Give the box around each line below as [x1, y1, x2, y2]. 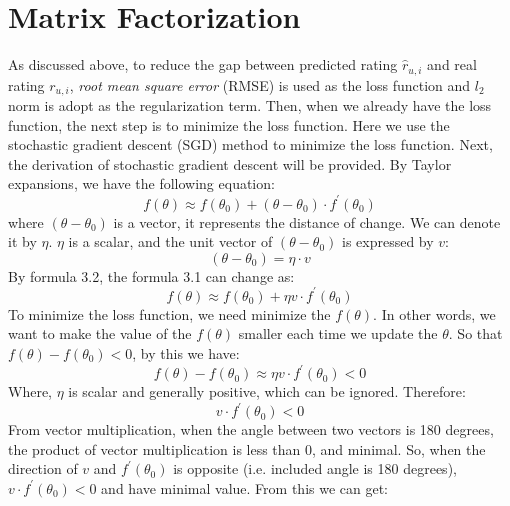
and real [427, 54, 477, 75]
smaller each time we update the [238, 323, 438, 344]
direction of [8, 458, 78, 479]
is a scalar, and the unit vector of [68, 231, 273, 252]
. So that [448, 323, 503, 344]
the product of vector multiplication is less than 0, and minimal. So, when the [8, 438, 486, 459]
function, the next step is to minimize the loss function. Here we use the [8, 114, 450, 135]
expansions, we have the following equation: [8, 173, 275, 194]
